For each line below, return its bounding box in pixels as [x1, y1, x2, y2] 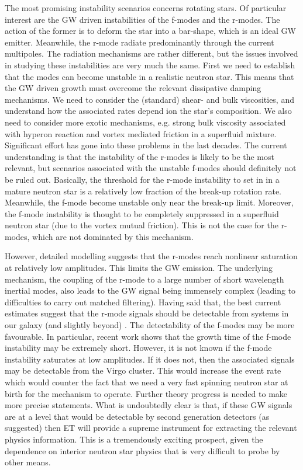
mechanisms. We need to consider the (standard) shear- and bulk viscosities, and [5, 93, 294, 105]
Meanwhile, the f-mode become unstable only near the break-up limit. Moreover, [5, 196, 294, 208]
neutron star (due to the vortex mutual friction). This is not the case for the [5, 219, 278, 231]
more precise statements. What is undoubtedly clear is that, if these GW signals [5, 399, 292, 411]
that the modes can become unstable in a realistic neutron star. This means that [5, 70, 294, 82]
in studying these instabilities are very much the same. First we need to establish [5, 58, 295, 71]
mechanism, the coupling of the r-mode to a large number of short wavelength [5, 273, 284, 285]
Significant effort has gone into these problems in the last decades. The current [5, 139, 287, 151]
